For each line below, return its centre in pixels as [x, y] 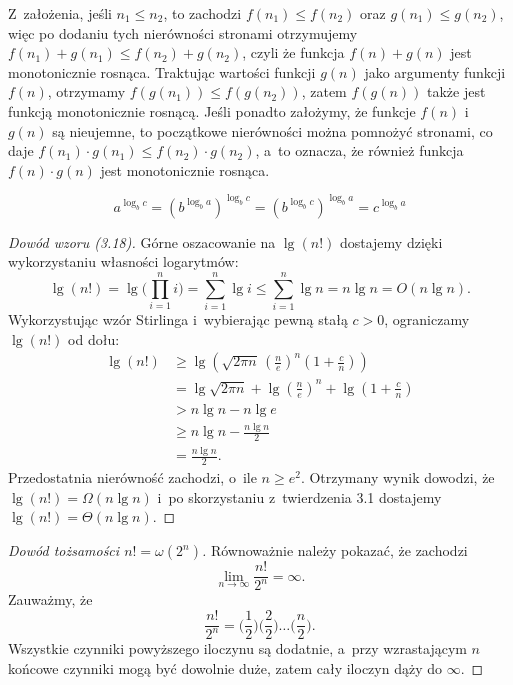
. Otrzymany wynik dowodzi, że [397, 477]
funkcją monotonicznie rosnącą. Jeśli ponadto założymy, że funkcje [212, 110]
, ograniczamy [427, 319]
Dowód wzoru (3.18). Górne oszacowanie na [142, 241]
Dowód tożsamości [64, 550]
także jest [456, 91]
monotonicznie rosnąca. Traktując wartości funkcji [162, 71]
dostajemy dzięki [391, 241]
